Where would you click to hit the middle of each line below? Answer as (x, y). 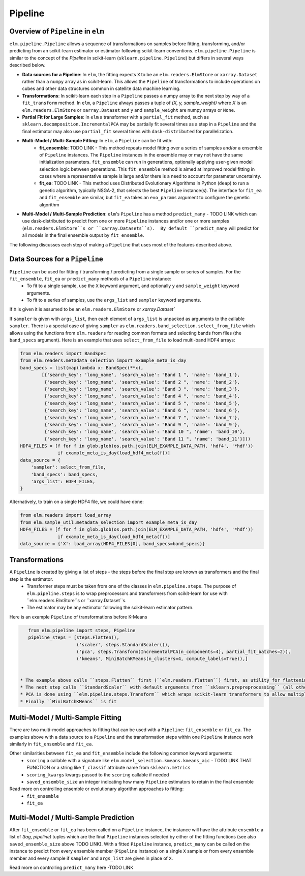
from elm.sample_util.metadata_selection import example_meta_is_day (109, 522)
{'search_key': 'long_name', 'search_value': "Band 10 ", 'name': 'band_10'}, (145, 432)
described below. (27, 65)
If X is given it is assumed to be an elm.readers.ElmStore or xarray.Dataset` (92, 309)
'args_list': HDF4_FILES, (63, 482)
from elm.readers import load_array (66, 515)
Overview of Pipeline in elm (57, 31)
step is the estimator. (31, 579)
